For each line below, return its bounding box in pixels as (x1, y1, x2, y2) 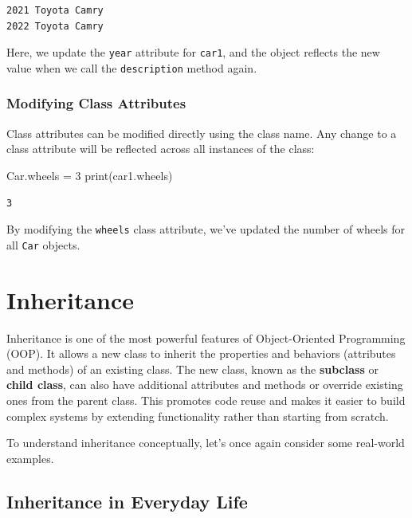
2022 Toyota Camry (6, 20, 104, 32)
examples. (6, 449, 54, 466)
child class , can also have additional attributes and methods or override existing (6, 376, 403, 393)
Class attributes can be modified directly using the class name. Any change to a (6, 124, 397, 141)
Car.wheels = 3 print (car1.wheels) (6, 167, 173, 183)
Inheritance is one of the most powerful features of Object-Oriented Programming (6, 329, 406, 346)
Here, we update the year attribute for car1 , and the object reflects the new (6, 44, 380, 61)
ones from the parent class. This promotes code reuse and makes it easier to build (6, 391, 406, 408)
